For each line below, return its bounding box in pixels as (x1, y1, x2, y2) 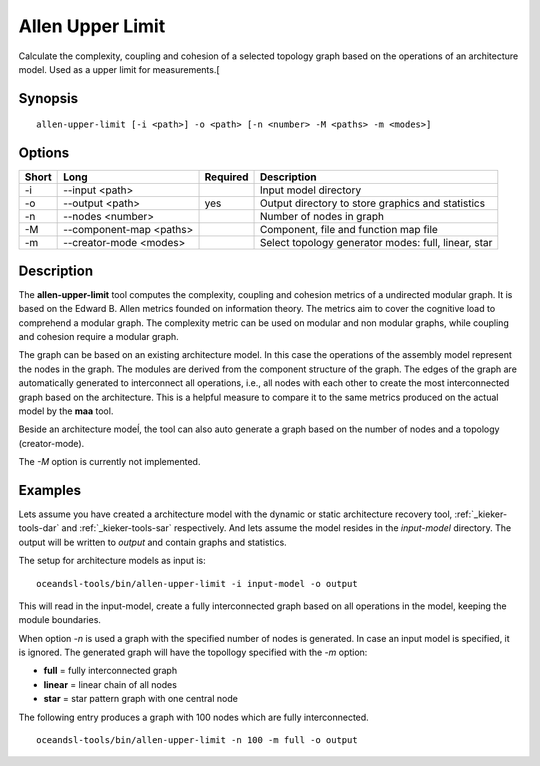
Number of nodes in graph (259, 210, 385, 224)
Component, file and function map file (259, 223, 439, 237)
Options (18, 145, 70, 162)
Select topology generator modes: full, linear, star (259, 236, 493, 250)
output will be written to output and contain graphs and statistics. (18, 536, 287, 548)
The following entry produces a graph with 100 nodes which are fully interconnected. (18, 711, 369, 723)
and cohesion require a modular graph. (18, 330, 179, 342)
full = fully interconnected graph (43, 665, 178, 677)
